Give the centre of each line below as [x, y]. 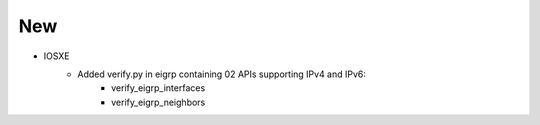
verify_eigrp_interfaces [158, 88]
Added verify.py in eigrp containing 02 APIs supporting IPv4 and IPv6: [222, 74]
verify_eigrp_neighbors [158, 102]
